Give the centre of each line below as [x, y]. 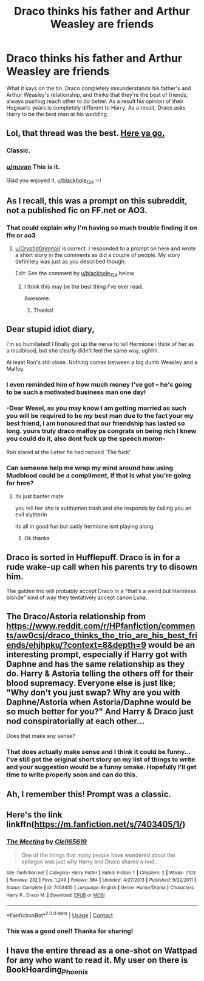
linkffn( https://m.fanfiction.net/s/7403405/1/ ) [96, 824]
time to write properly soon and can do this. [72, 775]
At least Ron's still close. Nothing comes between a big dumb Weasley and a [102, 362]
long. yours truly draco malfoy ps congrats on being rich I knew [101, 431]
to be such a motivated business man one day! [76, 392]
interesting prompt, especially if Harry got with [97, 655]
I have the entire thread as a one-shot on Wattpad [102, 951]
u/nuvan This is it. [33, 167]
